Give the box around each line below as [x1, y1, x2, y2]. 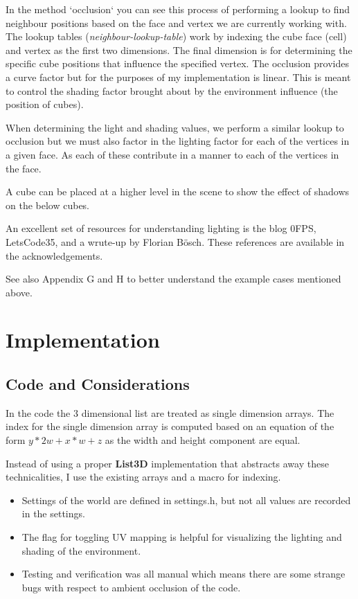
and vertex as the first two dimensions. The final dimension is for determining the [6, 42, 352, 57]
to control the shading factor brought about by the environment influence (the [6, 83, 338, 98]
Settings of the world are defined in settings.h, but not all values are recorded [21, 492, 351, 507]
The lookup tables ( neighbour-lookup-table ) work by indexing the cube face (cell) [6, 29, 347, 44]
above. [6, 285, 33, 299]
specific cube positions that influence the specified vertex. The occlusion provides [6, 56, 349, 71]
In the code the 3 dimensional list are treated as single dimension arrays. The [6, 405, 334, 420]
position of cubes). [6, 97, 84, 111]
